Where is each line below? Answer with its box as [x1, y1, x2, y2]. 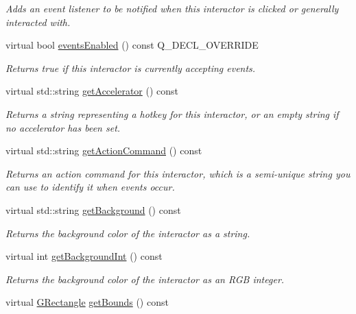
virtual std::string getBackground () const [5, 202, 181, 217]
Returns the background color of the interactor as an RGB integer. [5, 271, 285, 286]
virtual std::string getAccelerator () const [5, 84, 179, 98]
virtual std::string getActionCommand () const [5, 143, 202, 158]
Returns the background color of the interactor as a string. [5, 226, 250, 240]
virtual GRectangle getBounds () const [5, 295, 169, 309]
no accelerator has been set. [5, 120, 121, 134]
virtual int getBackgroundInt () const [5, 249, 163, 263]
